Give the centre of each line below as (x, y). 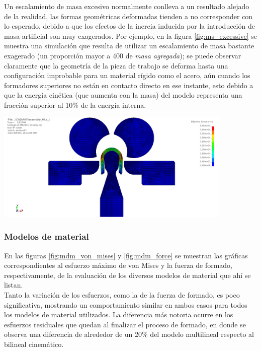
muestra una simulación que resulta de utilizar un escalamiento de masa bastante (129, 46)
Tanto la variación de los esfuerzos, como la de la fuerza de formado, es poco (122, 295)
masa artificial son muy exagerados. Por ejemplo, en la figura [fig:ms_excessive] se (130, 36)
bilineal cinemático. (34, 344)
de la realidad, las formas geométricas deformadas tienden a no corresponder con (128, 16)
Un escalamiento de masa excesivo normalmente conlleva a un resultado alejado (127, 6)
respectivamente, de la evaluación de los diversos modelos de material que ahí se (127, 275)
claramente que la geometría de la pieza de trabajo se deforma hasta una (116, 65)
